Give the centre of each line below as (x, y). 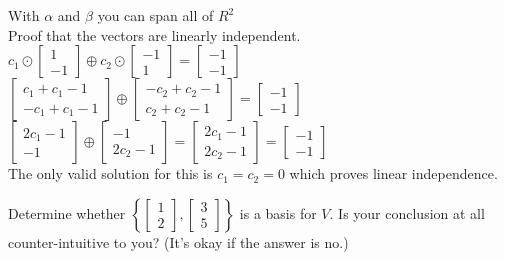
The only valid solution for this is (110, 173)
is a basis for (278, 212)
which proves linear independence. (393, 173)
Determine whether (67, 212)
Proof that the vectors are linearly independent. (154, 34)
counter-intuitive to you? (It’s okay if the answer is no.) (178, 241)
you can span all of (155, 15)
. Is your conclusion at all (407, 212)
